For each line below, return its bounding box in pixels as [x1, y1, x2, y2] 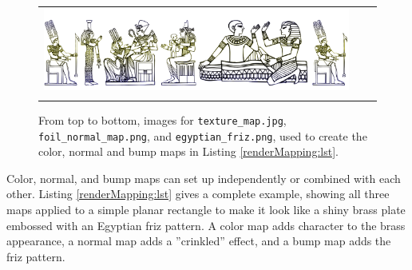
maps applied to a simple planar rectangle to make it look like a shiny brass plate [6, 201, 406, 218]
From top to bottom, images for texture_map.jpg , [38, 111, 287, 128]
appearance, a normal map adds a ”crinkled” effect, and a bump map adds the [6, 232, 391, 249]
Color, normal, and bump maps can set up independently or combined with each [6, 169, 401, 186]
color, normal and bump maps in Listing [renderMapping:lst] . [38, 143, 339, 160]
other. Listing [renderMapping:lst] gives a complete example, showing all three [6, 185, 390, 202]
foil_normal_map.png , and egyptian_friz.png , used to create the [38, 127, 367, 144]
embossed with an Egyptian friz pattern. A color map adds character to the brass [6, 216, 406, 233]
